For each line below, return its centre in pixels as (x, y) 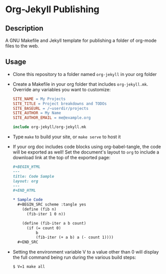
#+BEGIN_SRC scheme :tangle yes (52, 205)
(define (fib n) (39, 209)
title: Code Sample (33, 176)
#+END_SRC (28, 242)
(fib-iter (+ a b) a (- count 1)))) (75, 238)
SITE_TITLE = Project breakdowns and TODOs (60, 104)
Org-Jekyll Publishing (52, 9)
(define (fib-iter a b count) (54, 223)
